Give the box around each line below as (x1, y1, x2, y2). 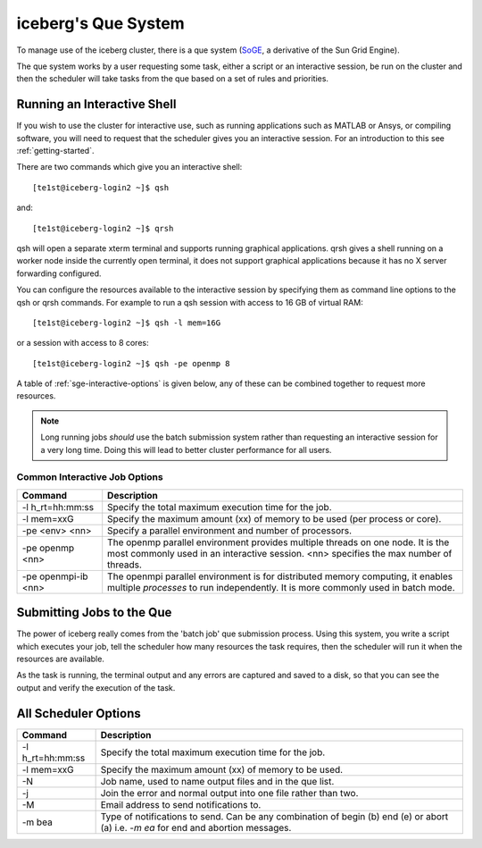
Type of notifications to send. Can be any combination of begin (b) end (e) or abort (100, 810, 449, 822)
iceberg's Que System (16, 13, 185, 33)
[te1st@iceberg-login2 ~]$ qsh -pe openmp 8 (32, 358, 231, 368)
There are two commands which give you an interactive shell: (16, 162, 243, 172)
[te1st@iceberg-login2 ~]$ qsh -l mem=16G (32, 317, 221, 328)
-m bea (21, 816, 53, 828)
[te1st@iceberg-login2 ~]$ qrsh (32, 223, 174, 233)
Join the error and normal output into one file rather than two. (100, 786, 359, 799)
